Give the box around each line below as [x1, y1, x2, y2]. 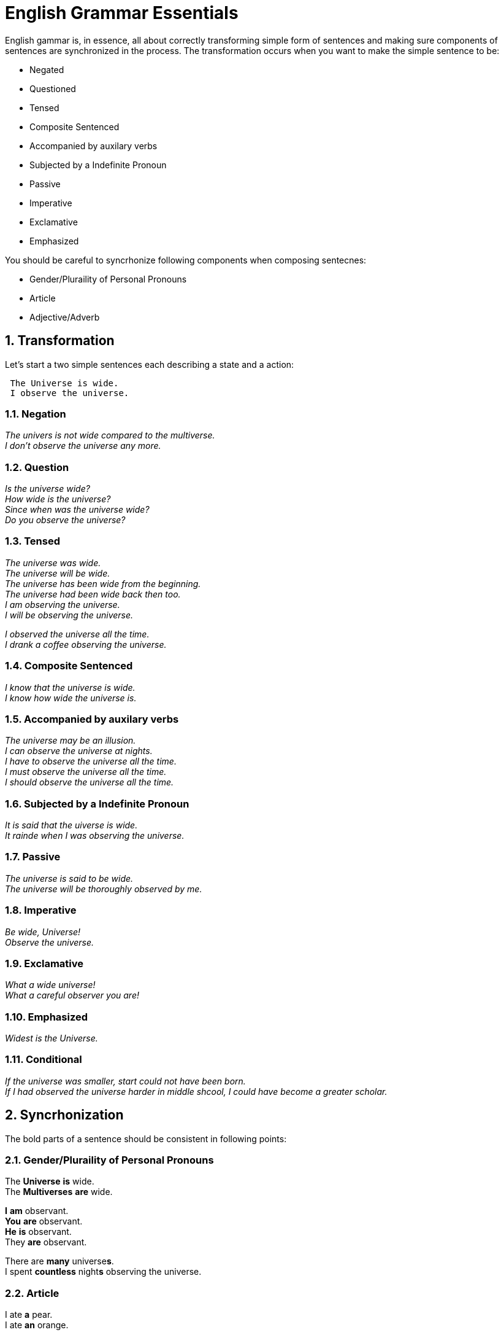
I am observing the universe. [5, 599, 120, 610]
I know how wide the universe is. [5, 692, 137, 703]
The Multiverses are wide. [5, 1186, 113, 1197]
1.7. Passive [5, 850, 61, 863]
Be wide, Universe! [5, 926, 81, 937]
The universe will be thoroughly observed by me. [5, 883, 202, 894]
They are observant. [5, 1237, 87, 1248]
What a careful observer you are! [5, 990, 139, 1001]
